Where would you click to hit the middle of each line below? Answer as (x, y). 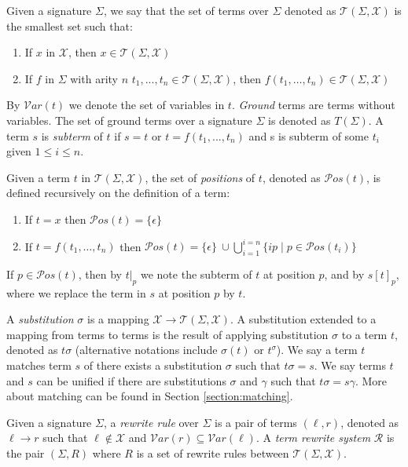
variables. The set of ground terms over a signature (129, 120)
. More (371, 380)
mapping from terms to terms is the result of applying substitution (167, 334)
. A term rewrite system (313, 438)
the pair (26, 452)
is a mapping (118, 319)
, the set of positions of (200, 177)
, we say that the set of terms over (186, 10)
